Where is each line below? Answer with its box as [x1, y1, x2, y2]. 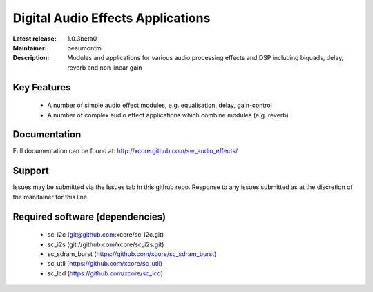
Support [12, 165, 49, 177]
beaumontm [67, 43, 102, 52]
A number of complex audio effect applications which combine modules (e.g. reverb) [47, 110, 289, 119]
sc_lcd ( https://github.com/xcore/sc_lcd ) [47, 269, 164, 278]
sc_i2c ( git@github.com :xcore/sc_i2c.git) [47, 231, 164, 239]
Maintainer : [12, 43, 48, 52]
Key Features [12, 81, 71, 93]
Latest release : [12, 35, 57, 43]
